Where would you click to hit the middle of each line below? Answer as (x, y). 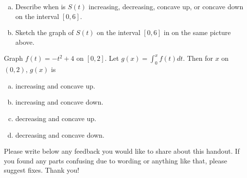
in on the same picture (197, 32)
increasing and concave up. (55, 85)
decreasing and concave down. (60, 134)
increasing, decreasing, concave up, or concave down (166, 6)
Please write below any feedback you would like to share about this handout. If (122, 151)
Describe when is (40, 6)
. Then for (198, 58)
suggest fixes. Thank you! (42, 170)
